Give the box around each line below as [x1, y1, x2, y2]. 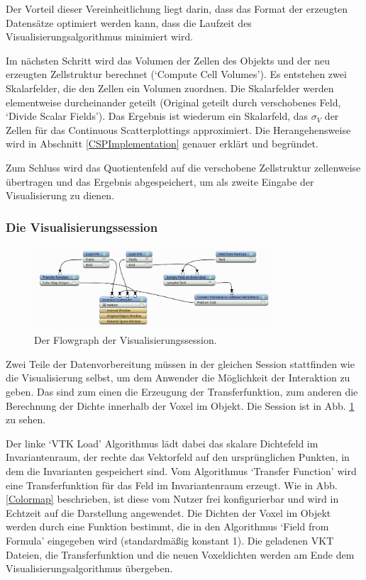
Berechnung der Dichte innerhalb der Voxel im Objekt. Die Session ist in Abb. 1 [6, 398, 355, 413]
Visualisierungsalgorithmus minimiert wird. [6, 29, 194, 44]
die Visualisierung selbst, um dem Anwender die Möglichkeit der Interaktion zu [6, 370, 350, 385]
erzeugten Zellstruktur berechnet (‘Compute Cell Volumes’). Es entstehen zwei [6, 67, 347, 82]
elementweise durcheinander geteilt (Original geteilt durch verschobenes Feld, [6, 94, 341, 109]
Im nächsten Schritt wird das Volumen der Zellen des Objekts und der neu [6, 52, 331, 67]
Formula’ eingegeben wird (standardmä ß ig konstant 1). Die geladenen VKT [6, 533, 334, 548]
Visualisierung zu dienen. [6, 188, 115, 203]
